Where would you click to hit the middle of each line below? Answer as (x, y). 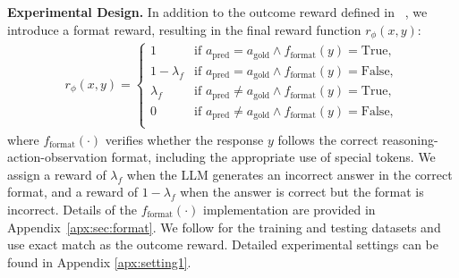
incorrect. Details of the (72, 209)
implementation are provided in (289, 209)
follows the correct (328, 139)
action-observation (57, 157)
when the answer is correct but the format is (302, 192)
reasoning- (410, 139)
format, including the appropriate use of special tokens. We (273, 157)
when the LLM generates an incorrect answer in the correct (289, 174)
